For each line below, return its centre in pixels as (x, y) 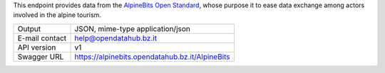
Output (29, 28)
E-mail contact (42, 38)
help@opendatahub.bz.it (115, 38)
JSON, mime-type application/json (132, 28)
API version (37, 47)
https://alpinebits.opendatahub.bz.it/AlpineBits (153, 57)
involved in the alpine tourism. (57, 15)
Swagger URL (41, 57)
